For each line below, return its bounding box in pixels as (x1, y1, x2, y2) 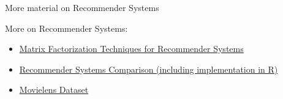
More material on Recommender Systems (5, 1, 159, 13)
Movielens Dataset (19, 83, 89, 96)
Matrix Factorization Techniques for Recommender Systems (19, 42, 244, 55)
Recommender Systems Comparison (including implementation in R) (19, 62, 278, 75)
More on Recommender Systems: (5, 21, 128, 34)
